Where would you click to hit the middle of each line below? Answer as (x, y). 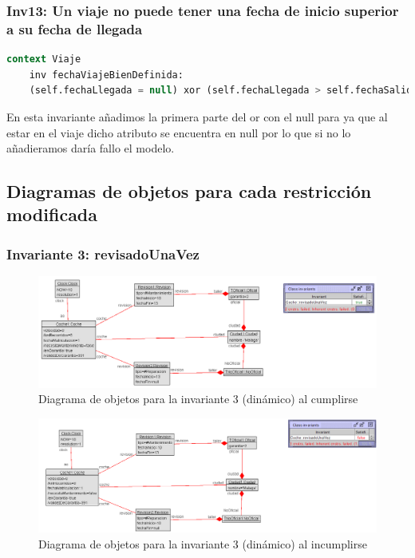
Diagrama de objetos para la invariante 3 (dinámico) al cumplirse (198, 399)
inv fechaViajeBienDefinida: (106, 75)
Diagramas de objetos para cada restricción (189, 191)
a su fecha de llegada (75, 28)
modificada (52, 214)
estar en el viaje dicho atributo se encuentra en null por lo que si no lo (179, 132)
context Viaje (44, 59)
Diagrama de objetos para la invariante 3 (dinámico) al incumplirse (203, 544)
